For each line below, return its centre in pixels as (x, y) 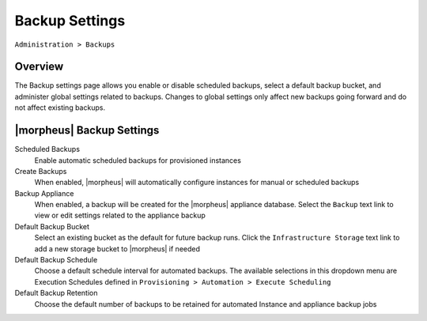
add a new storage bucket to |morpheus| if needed (117, 248)
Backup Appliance (44, 193)
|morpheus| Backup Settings (87, 130)
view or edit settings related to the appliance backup (120, 215)
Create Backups (41, 171)
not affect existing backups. (60, 108)
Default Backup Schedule (56, 260)
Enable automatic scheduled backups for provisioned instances (138, 160)
